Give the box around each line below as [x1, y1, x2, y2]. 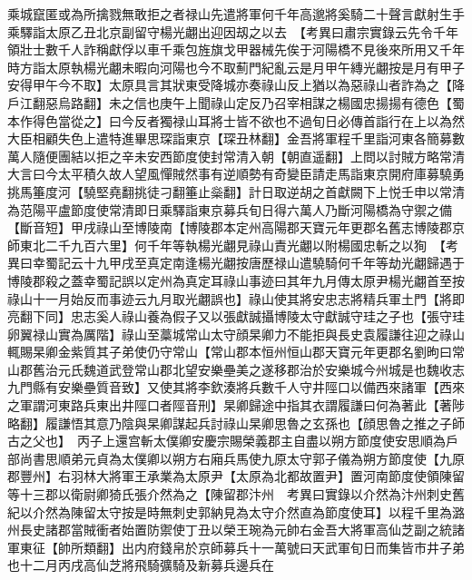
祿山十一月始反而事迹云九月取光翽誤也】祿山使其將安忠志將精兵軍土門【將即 [7, 289, 465, 308]
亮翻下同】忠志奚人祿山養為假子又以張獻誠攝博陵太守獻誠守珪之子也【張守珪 [7, 307, 465, 326]
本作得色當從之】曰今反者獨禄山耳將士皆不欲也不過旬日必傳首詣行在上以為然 [7, 111, 465, 130]
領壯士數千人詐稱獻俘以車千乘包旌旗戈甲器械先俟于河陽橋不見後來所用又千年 [7, 40, 465, 59]
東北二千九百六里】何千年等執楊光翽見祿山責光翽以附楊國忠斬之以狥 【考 [19, 235, 458, 254]
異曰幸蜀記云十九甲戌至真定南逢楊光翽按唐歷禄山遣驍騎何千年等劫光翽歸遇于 [7, 253, 465, 272]
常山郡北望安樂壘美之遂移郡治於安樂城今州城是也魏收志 [133, 359, 465, 378]
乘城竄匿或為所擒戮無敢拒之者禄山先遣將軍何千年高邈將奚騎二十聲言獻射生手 [7, 5, 465, 23]
